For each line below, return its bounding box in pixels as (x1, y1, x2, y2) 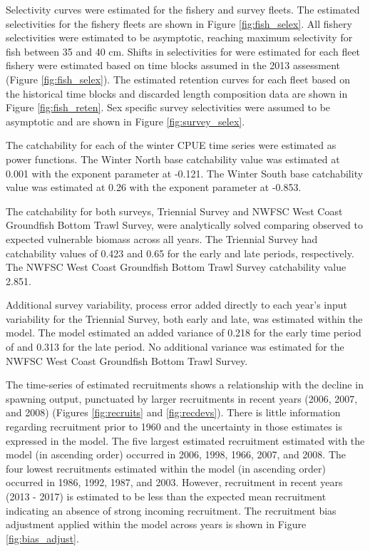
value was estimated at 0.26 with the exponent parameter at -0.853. (6, 180, 302, 195)
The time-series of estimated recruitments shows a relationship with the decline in (6, 377, 364, 392)
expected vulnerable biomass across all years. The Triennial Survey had (6, 231, 318, 246)
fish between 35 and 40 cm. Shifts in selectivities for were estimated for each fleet (6, 43, 361, 58)
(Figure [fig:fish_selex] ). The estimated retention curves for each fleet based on (6, 71, 350, 86)
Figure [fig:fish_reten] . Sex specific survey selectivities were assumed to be (6, 100, 331, 115)
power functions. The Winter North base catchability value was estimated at (6, 151, 340, 166)
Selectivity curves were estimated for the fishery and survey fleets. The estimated (6, 2, 360, 16)
